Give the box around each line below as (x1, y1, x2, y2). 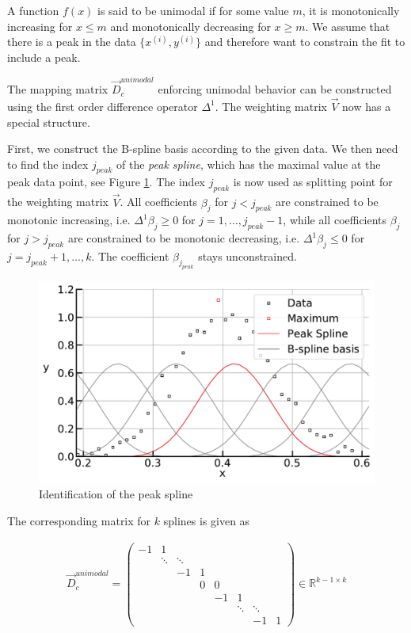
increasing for (7, 17, 73, 34)
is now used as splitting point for (233, 174, 393, 190)
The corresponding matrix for (7, 512, 151, 528)
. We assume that (305, 17, 390, 34)
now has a (342, 97, 391, 114)
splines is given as (163, 512, 250, 528)
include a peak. (7, 48, 81, 65)
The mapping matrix (7, 81, 108, 97)
